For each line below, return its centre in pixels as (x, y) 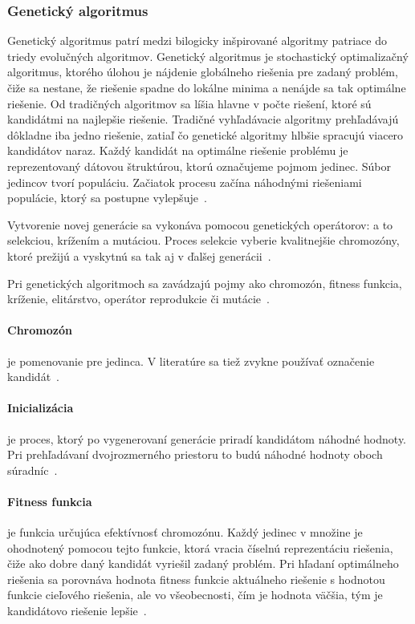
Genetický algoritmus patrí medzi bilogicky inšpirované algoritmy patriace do (197, 41)
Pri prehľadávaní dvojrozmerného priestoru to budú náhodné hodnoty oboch (195, 454)
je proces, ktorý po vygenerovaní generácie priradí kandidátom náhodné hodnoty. (207, 438)
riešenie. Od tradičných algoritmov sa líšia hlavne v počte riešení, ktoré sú (189, 103)
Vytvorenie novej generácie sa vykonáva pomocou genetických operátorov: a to (200, 224)
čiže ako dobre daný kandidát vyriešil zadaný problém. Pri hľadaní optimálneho (203, 563)
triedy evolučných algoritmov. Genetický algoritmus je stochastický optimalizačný (208, 56)
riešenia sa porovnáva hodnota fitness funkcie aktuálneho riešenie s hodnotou (196, 579)
